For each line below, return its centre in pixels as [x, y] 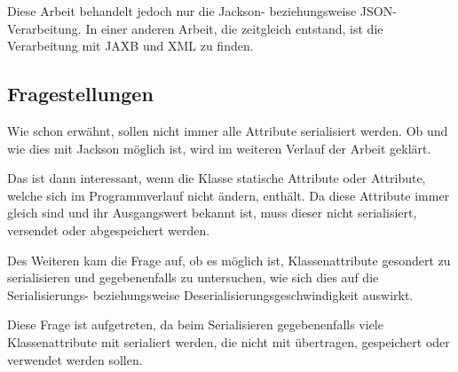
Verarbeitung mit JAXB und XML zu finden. [130, 46]
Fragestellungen [80, 94]
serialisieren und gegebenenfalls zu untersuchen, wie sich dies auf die [193, 277]
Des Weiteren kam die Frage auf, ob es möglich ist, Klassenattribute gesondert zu [229, 260]
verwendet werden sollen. [75, 359]
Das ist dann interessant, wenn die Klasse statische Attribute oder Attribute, [217, 178]
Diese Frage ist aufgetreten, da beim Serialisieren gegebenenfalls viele [195, 325]
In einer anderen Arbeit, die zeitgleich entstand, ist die [234, 28]
